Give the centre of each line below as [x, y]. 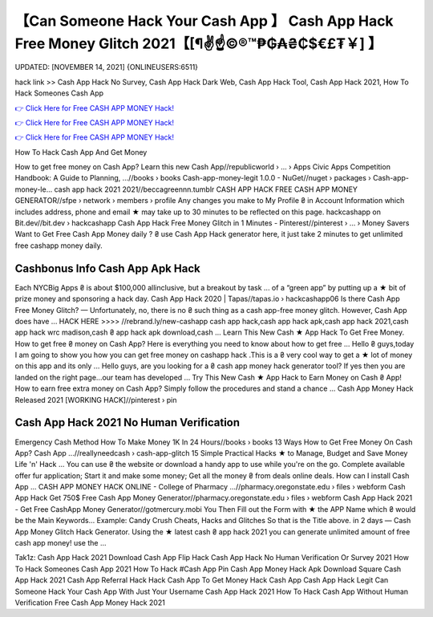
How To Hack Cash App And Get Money [81, 152]
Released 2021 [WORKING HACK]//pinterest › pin [96, 400]
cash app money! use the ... [61, 543]
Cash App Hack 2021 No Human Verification [127, 422]
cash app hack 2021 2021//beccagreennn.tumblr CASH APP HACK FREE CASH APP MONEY [206, 189]
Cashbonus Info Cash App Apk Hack [107, 268]
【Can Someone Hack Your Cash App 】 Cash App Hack [204, 21]
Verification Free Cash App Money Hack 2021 [90, 603]
